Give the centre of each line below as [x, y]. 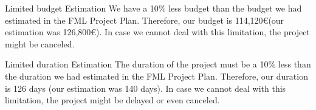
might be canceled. [40, 43]
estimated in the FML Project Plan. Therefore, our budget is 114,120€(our [145, 20]
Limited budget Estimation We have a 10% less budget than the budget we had [153, 8]
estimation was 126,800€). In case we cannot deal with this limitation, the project [157, 32]
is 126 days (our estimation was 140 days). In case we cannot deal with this [146, 88]
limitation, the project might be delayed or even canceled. [112, 100]
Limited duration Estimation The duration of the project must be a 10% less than [158, 64]
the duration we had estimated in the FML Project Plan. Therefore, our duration [156, 76]
